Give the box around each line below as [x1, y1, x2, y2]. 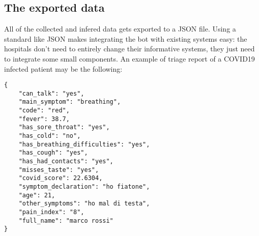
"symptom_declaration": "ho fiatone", [18, 183, 150, 191]
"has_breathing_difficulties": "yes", [18, 140, 150, 148]
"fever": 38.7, [18, 115, 70, 123]
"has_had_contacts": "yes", [18, 158, 113, 165]
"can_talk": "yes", [18, 90, 84, 97]
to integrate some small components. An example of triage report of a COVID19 [4, 53, 255, 64]
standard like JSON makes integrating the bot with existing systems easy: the [4, 33, 247, 44]
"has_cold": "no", [18, 132, 81, 140]
